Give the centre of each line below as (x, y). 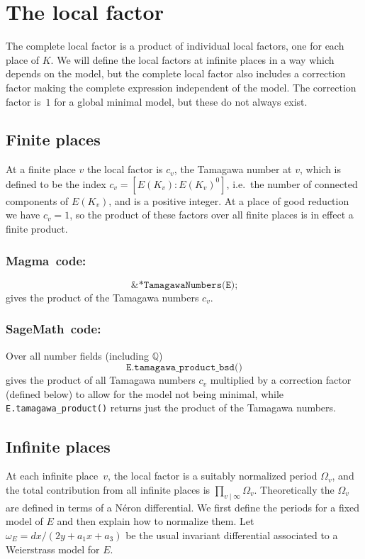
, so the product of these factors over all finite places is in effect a (212, 215)
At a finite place (41, 169)
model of (24, 521)
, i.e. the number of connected (292, 183)
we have (23, 215)
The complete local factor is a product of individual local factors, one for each (175, 46)
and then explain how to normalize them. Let (156, 521)
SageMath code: (54, 329)
